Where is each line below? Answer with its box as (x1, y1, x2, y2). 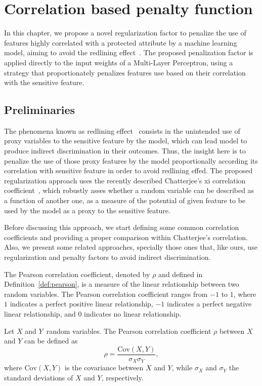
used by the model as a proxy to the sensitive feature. (4, 205, 170, 215)
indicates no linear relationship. (84, 308, 182, 319)
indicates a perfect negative (166, 298, 252, 309)
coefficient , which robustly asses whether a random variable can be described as (4, 185, 254, 196)
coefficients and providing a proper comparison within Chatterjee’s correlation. (4, 231, 248, 242)
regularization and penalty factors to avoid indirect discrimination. (4, 252, 211, 262)
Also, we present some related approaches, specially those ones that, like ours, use (4, 242, 257, 252)
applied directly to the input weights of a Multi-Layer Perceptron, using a (4, 57, 233, 67)
